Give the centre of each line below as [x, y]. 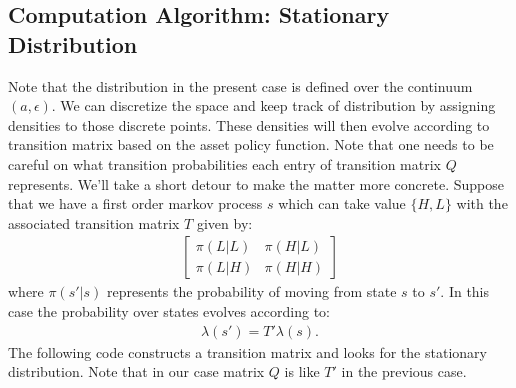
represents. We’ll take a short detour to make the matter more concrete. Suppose [256, 183]
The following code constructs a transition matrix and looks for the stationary [247, 351]
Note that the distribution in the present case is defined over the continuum [240, 85]
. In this [465, 291]
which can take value [342, 203]
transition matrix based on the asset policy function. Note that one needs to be [251, 144]
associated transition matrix [94, 222]
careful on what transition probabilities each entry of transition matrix [224, 163]
